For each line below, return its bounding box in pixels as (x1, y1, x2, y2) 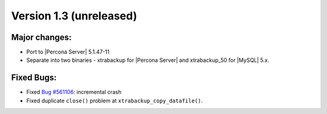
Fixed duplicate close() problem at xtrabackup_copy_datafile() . (26, 97, 203, 104)
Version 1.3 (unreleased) (11, 9, 137, 22)
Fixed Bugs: (11, 73, 57, 83)
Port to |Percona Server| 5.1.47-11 (26, 49, 110, 56)
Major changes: (11, 32, 72, 42)
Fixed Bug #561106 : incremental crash (26, 89, 122, 96)
